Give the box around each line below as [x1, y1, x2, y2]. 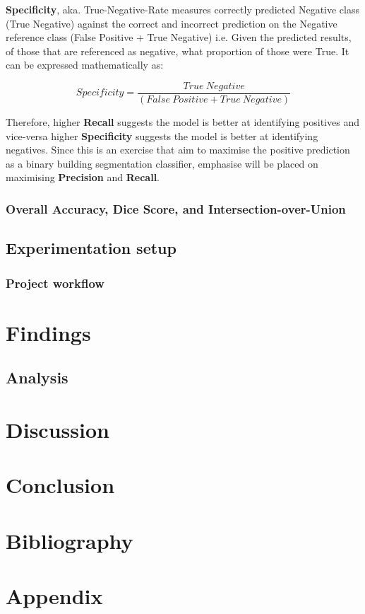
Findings [6, 318, 91, 347]
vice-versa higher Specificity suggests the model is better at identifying [6, 128, 318, 143]
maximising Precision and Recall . [6, 170, 160, 185]
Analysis [6, 366, 68, 388]
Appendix [6, 581, 103, 610]
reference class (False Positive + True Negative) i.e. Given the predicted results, [6, 30, 352, 45]
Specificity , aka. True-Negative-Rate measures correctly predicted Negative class [6, 2, 360, 16]
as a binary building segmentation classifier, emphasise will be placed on [6, 156, 318, 170]
